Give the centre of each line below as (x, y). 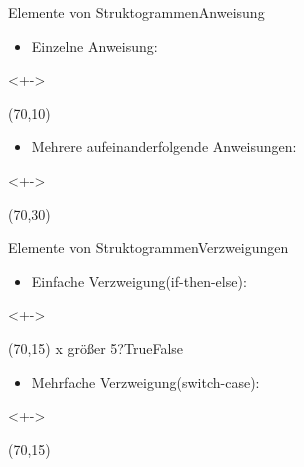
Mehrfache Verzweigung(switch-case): (145, 381)
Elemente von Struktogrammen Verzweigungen (148, 247)
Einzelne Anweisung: (94, 45)
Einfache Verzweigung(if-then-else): (139, 280)
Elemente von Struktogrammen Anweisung (136, 12)
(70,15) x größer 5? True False (96, 347)
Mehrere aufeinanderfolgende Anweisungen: (164, 146)
